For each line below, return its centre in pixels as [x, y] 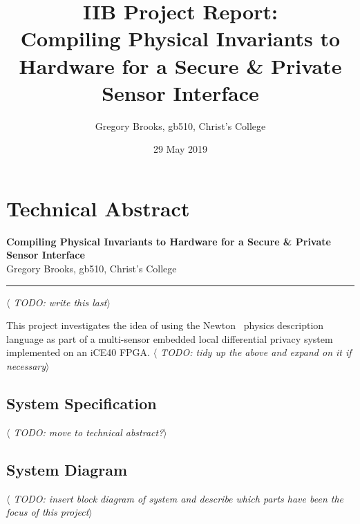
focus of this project [48, 512]
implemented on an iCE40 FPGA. [78, 352]
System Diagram [67, 469]
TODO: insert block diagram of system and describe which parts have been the [179, 498]
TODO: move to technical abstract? [88, 432]
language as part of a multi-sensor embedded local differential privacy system [170, 338]
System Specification [82, 403]
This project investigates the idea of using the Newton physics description [165, 325]
